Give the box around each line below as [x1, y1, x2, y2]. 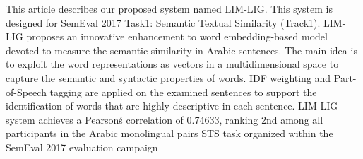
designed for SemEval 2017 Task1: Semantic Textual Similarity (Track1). [6, 15, 321, 30]
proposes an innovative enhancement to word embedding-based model [26, 29, 328, 44]
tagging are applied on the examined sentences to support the [49, 84, 317, 99]
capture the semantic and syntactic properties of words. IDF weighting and [6, 70, 331, 85]
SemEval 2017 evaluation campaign [6, 139, 158, 154]
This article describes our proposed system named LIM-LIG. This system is [6, 1, 333, 16]
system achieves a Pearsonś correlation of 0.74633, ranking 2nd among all [6, 112, 323, 126]
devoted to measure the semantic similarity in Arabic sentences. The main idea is [6, 42, 357, 57]
